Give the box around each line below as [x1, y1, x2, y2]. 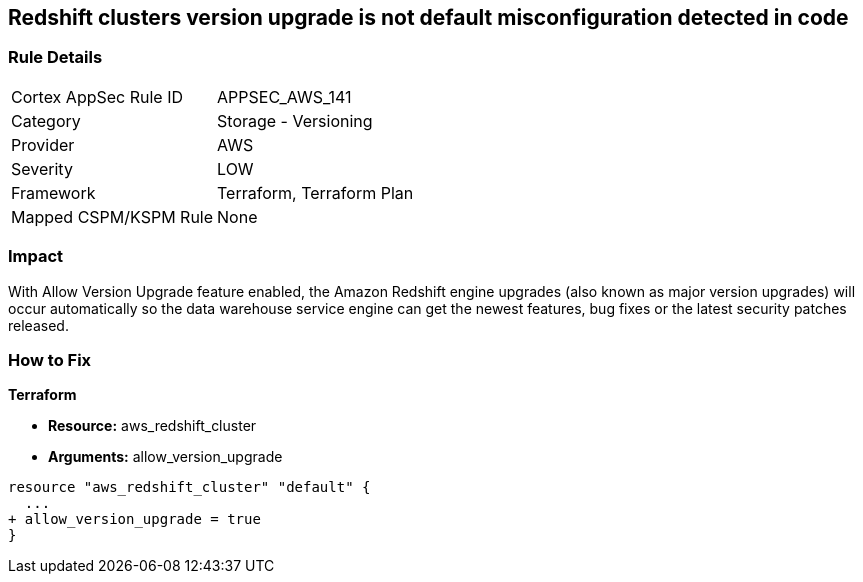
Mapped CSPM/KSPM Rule [11, 206, 214, 227]
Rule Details [8, 47, 103, 68]
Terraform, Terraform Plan [217, 182, 414, 203]
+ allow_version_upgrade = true [8, 511, 261, 528]
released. [8, 316, 69, 334]
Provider [11, 134, 75, 155]
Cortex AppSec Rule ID [11, 86, 184, 107]
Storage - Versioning [217, 110, 373, 131]
